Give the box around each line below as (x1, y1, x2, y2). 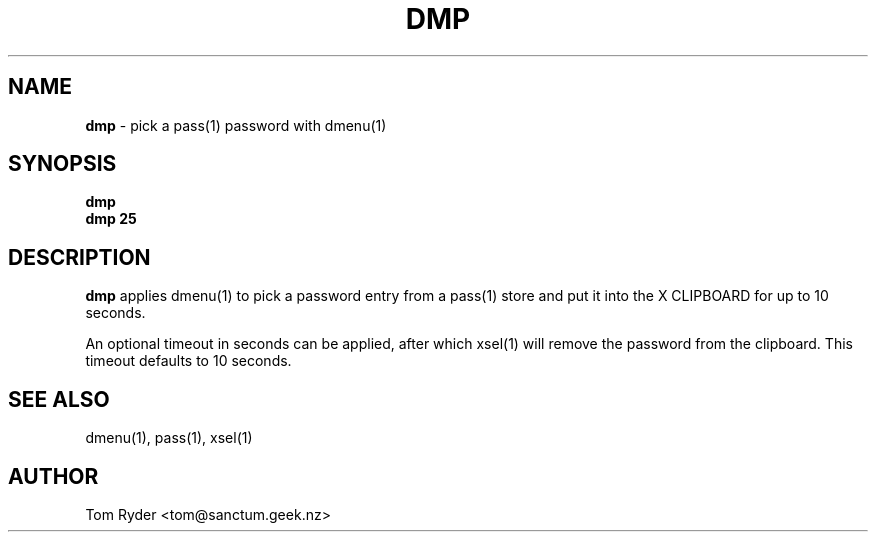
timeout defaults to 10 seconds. (85, 352, 292, 370)
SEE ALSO (8, 386, 110, 412)
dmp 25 (85, 210, 137, 228)
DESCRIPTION (8, 244, 151, 270)
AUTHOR (8, 463, 99, 489)
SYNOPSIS (8, 151, 117, 177)
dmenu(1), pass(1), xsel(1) (85, 429, 253, 447)
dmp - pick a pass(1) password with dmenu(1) (85, 116, 387, 134)
